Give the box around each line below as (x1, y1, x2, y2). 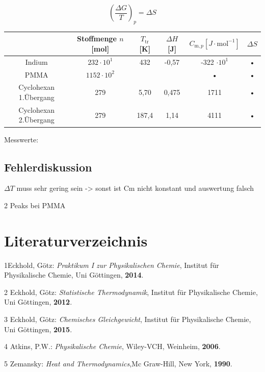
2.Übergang (18, 114, 55, 125)
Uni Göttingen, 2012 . (4, 296, 72, 307)
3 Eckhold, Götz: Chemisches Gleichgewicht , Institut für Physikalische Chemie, (4, 314, 251, 325)
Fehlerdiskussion (4, 159, 92, 175)
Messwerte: (4, 134, 39, 144)
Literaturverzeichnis (4, 230, 148, 251)
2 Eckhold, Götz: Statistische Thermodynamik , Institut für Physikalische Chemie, (4, 286, 258, 297)
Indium (25, 56, 48, 67)
